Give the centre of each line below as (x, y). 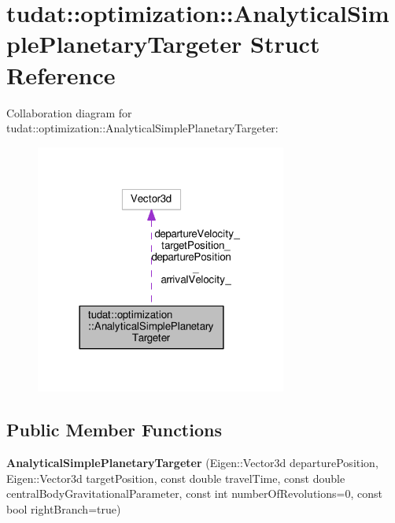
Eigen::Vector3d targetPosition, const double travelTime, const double (176, 478)
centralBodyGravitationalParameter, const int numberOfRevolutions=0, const (194, 493)
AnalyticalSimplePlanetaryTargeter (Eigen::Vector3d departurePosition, (192, 463)
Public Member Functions (114, 430)
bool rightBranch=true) (64, 508)
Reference (61, 74)
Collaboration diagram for (69, 112)
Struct (285, 44)
